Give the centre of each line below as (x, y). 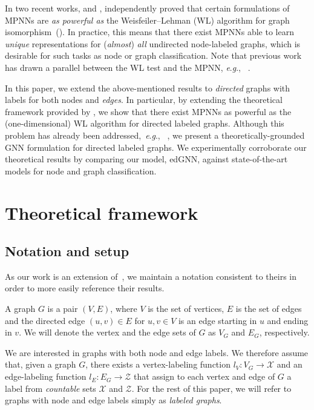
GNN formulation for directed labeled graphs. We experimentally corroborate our (156, 147)
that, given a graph (41, 364)
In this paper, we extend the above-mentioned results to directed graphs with (148, 88)
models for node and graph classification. (81, 170)
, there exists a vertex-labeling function (158, 364)
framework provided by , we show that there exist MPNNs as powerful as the (148, 111)
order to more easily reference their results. (85, 288)
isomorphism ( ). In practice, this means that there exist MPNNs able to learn (149, 32)
